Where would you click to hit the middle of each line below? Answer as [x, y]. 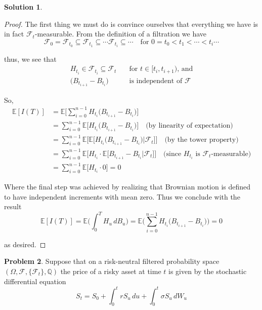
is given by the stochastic [208, 271]
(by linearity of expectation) [189, 126]
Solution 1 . [23, 7]
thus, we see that [30, 59]
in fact [14, 34]
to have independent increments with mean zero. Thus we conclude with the [122, 196]
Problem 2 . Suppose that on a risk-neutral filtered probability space [112, 261]
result [13, 206]
